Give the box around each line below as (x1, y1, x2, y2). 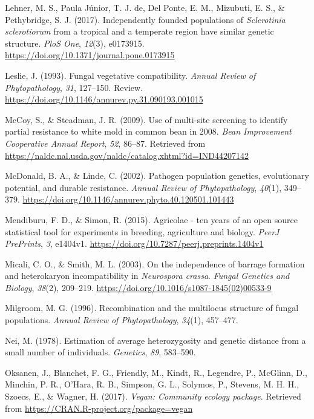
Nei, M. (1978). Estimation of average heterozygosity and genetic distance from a (5, 334, 306, 346)
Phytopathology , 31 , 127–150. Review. (5, 81, 143, 93)
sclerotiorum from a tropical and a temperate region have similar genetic (5, 25, 274, 38)
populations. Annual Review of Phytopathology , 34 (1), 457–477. (5, 313, 238, 326)
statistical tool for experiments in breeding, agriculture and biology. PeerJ (5, 225, 280, 238)
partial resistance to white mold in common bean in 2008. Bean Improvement (5, 125, 292, 138)
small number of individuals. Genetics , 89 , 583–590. (5, 346, 196, 358)
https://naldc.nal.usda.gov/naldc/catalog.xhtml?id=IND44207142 (5, 149, 249, 161)
